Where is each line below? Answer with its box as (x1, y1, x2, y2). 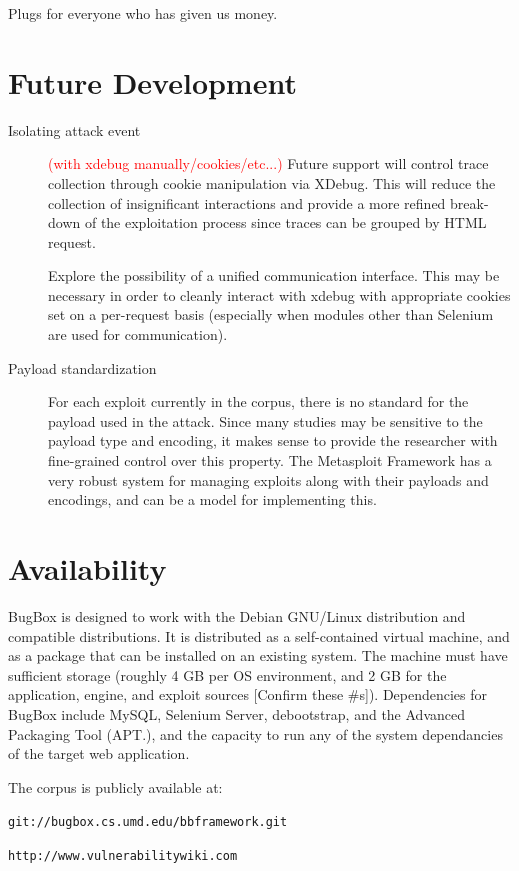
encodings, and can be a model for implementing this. (48, 489, 377, 510)
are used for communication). (48, 324, 228, 345)
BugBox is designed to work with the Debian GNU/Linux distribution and (8, 605, 466, 626)
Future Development (8, 61, 297, 102)
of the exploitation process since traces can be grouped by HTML (84, 212, 487, 233)
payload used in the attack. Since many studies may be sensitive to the (48, 410, 483, 431)
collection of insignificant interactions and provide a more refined (48, 192, 446, 213)
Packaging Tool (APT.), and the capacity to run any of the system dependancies (8, 723, 503, 744)
